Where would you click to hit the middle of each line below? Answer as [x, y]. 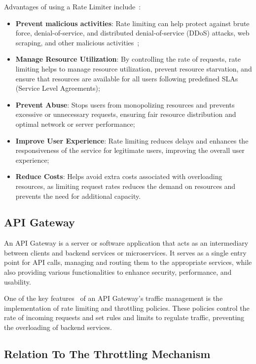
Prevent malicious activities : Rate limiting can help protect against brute [132, 23]
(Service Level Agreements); [58, 88]
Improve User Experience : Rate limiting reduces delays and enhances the [132, 140]
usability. [18, 281]
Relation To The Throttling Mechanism [107, 354]
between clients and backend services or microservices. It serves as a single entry [125, 252]
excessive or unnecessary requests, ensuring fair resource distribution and [126, 114]
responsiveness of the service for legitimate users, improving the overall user [130, 150]
